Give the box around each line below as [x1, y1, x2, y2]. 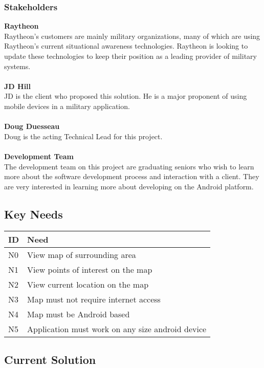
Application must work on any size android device [27, 322, 207, 335]
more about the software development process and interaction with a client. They [4, 171, 259, 182]
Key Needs [4, 206, 63, 222]
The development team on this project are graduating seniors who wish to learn [4, 161, 254, 171]
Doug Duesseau [4, 121, 60, 132]
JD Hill [4, 80, 31, 91]
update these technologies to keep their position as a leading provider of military [4, 51, 257, 61]
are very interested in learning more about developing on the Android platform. [4, 181, 254, 191]
